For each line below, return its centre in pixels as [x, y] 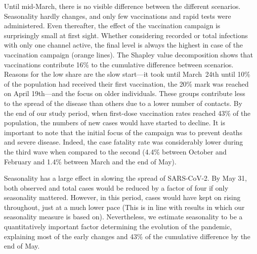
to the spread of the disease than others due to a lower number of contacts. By [123, 103]
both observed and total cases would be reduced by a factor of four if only [116, 187]
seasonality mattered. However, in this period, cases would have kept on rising [122, 197]
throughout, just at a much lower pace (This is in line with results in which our [124, 207]
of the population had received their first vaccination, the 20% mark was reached [127, 83]
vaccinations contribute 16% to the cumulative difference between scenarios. [119, 64]
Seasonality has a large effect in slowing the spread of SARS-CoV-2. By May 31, [126, 178]
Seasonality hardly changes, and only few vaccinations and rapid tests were [118, 16]
